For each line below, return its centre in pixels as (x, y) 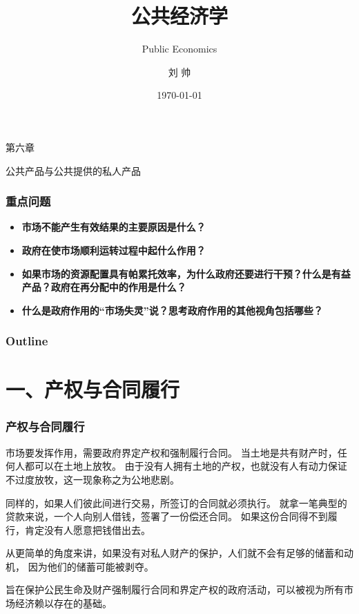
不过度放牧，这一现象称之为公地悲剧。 (93, 479)
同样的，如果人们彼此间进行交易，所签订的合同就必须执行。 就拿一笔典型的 (176, 502)
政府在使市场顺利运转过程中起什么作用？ (114, 250)
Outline (27, 341)
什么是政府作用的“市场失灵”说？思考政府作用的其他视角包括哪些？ (172, 310)
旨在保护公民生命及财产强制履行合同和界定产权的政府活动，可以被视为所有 (175, 589)
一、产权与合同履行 (93, 389)
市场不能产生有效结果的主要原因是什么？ (114, 227)
